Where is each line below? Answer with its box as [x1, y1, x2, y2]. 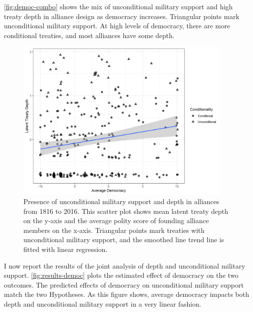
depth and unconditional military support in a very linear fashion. [4, 299, 201, 309]
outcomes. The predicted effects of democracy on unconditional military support [4, 279, 244, 290]
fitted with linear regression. [23, 244, 108, 254]
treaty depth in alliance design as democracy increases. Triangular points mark [4, 11, 239, 21]
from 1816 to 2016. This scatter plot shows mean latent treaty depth [23, 206, 228, 216]
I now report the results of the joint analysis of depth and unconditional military [4, 260, 245, 270]
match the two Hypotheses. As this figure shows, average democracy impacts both [4, 289, 250, 299]
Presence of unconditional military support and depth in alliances [23, 196, 219, 207]
